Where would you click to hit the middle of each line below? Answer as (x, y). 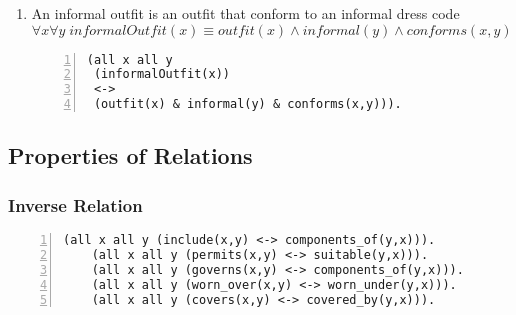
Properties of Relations (130, 155)
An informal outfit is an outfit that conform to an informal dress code (245, 13)
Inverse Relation (75, 204)
